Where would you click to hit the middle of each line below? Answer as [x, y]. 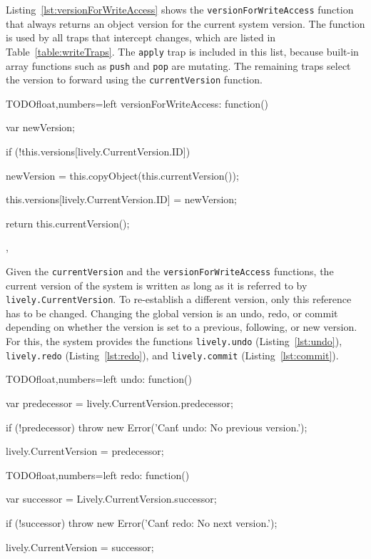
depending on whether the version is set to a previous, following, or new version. [182, 327]
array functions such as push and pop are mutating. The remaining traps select [178, 65]
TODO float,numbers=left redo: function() [98, 475]
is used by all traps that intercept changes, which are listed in [141, 37]
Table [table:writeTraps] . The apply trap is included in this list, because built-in [182, 51]
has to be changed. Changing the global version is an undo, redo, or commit [172, 313]
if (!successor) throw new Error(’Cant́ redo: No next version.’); [142, 522]
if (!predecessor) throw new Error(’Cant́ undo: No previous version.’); [157, 427]
